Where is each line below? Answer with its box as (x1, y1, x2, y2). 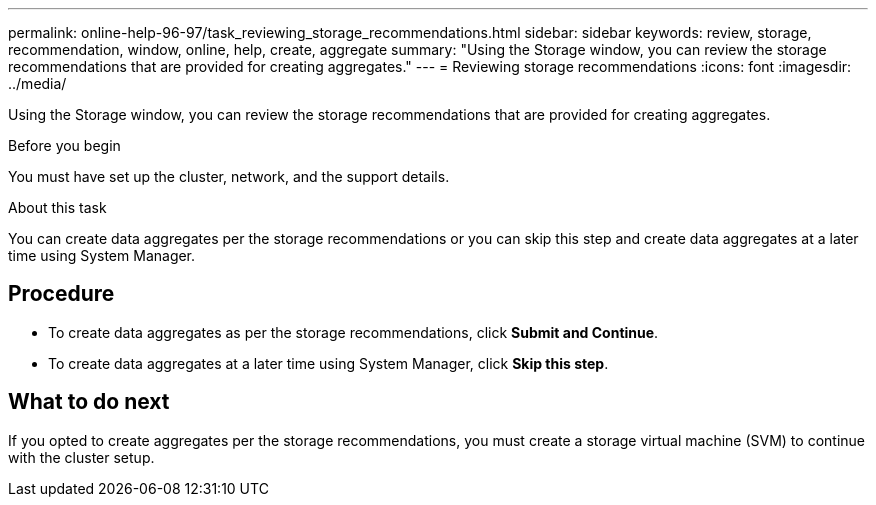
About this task (8, 199, 107, 216)
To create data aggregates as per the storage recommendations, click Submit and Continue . (48, 323, 659, 341)
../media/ (8, 75, 67, 92)
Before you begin (8, 137, 121, 154)
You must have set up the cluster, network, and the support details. (8, 168, 450, 185)
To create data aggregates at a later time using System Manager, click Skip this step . (48, 354, 609, 372)
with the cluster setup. (8, 448, 155, 466)
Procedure (8, 281, 115, 307)
